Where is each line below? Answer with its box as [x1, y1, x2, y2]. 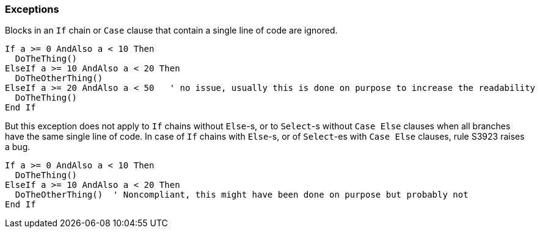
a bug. [5, 142, 31, 152]
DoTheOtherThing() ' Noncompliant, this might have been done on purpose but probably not [15, 190, 469, 200]
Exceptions [5, 3, 59, 15]
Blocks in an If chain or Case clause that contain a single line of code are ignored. [5, 25, 338, 36]
